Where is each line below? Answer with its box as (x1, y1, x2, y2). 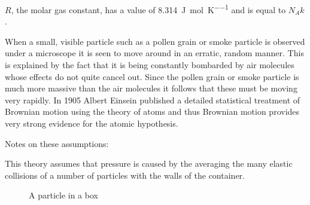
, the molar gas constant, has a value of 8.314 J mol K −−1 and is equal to (11, 2, 286, 16)
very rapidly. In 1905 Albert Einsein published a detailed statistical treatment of (5, 93, 300, 106)
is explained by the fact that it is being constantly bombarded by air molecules (5, 59, 294, 71)
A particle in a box (29, 189, 98, 201)
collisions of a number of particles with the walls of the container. (5, 169, 245, 181)
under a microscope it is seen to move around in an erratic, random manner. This (5, 47, 304, 59)
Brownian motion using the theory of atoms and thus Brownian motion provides (5, 105, 300, 118)
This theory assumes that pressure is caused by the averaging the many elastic (5, 157, 293, 170)
